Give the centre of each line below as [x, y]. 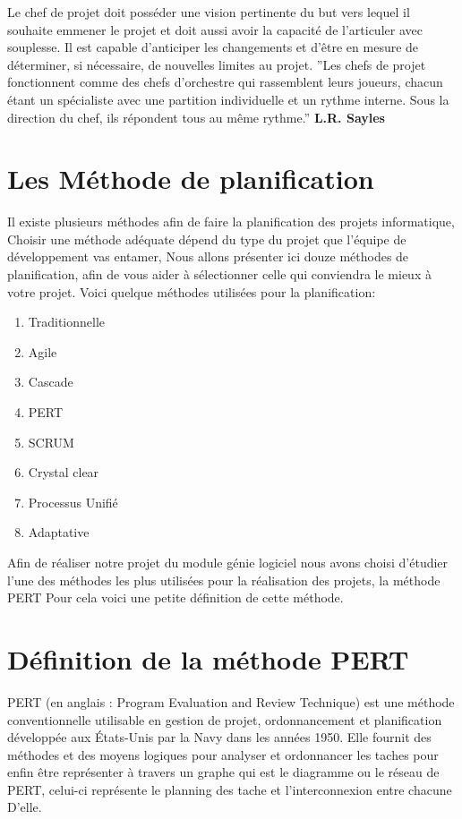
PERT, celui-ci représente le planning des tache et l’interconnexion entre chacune [230, 789]
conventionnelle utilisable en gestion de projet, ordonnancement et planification [225, 719]
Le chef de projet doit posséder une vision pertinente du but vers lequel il [209, 12]
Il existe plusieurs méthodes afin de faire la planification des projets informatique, [231, 222]
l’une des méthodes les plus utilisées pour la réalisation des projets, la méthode [224, 580]
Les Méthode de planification [191, 179]
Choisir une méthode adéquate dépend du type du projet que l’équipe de [207, 239]
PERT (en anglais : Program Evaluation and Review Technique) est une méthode [231, 701]
